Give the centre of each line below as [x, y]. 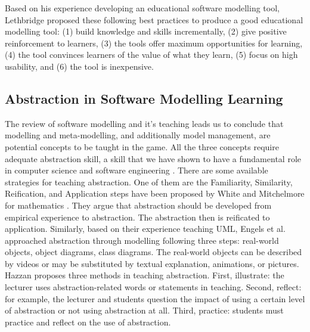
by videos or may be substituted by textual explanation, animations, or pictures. [152, 263]
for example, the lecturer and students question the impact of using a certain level [155, 298]
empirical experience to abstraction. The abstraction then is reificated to [137, 217]
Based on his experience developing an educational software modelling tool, [142, 8]
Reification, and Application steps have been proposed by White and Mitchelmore [155, 193]
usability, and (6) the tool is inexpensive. [79, 66]
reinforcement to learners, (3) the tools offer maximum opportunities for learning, [154, 43]
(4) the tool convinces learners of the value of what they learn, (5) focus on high [151, 55]
